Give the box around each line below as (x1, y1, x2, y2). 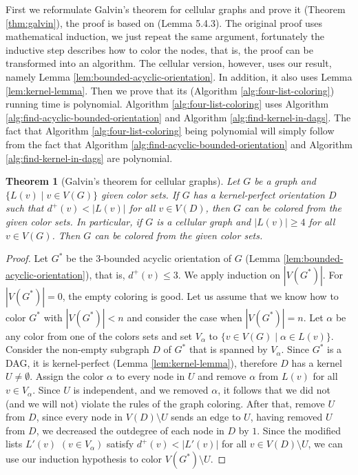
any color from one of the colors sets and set (6, 328, 193, 343)
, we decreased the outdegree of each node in (36, 423, 224, 437)
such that (6, 201, 44, 215)
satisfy (107, 436, 134, 451)
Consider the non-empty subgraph (6, 342, 149, 356)
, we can (308, 436, 343, 451)
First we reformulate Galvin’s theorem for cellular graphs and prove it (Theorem (6, 2, 346, 16)
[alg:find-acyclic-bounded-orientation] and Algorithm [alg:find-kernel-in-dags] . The (6, 110, 351, 124)
